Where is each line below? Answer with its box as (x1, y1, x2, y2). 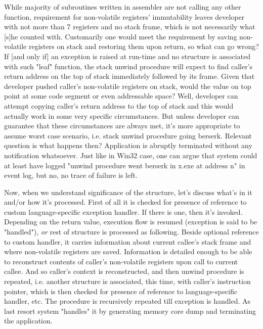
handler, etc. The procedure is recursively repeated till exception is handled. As (4, 296, 251, 306)
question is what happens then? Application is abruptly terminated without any (4, 140, 252, 151)
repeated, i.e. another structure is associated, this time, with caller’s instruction (4, 276, 251, 287)
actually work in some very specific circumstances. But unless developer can (4, 110, 239, 121)
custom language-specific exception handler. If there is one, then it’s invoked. (4, 206, 243, 217)
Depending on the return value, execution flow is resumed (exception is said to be (4, 216, 257, 227)
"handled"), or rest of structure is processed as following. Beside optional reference (4, 226, 259, 237)
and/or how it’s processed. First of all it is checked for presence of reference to (4, 197, 247, 207)
